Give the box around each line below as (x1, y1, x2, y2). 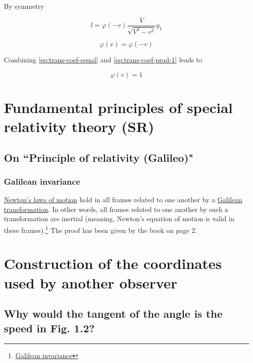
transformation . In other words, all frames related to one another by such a (4, 204, 228, 214)
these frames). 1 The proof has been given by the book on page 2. (4, 223, 197, 235)
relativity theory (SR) (4, 116, 154, 136)
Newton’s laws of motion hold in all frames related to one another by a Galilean (4, 194, 242, 205)
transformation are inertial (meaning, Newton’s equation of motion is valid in (4, 213, 235, 224)
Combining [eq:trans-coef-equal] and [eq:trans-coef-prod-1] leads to (4, 55, 202, 65)
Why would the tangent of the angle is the (4, 306, 223, 321)
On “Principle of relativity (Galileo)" (4, 150, 194, 165)
